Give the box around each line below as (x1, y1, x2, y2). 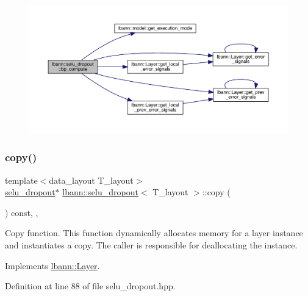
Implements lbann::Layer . (5, 259, 100, 272)
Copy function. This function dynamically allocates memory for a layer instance (5, 226, 303, 239)
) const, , (5, 206, 38, 218)
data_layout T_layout (49, 173, 134, 186)
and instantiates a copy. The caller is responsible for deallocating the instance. (5, 238, 298, 251)
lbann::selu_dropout (62, 186, 138, 198)
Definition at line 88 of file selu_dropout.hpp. (5, 280, 176, 292)
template (5, 173, 38, 186)
